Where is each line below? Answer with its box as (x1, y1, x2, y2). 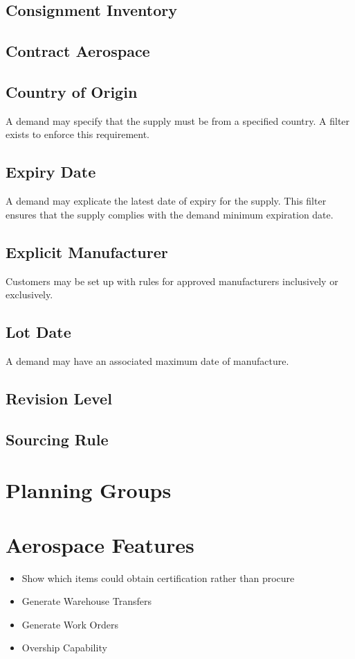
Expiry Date (6, 161, 96, 182)
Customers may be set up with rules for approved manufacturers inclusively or (6, 273, 338, 288)
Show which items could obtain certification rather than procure (21, 570, 295, 585)
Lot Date (6, 321, 71, 343)
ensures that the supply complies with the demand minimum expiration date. (6, 207, 334, 221)
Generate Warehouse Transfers (21, 594, 152, 608)
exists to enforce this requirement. (6, 127, 149, 142)
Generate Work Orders (21, 617, 118, 631)
